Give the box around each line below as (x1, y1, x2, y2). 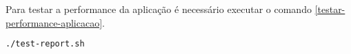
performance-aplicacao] (6, 15, 103, 29)
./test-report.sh (6, 39, 85, 49)
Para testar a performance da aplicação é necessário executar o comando (6, 2, 312, 16)
